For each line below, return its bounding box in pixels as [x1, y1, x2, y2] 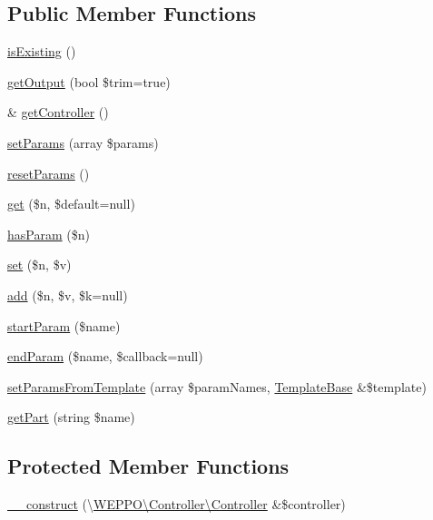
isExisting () [7, 42, 76, 61]
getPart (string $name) [7, 407, 135, 427]
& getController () [7, 103, 109, 122]
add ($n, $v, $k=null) [7, 285, 128, 304]
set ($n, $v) [7, 255, 72, 274]
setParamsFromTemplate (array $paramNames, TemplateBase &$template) [7, 377, 427, 396]
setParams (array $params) [7, 132, 159, 152]
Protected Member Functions [7, 452, 290, 480]
